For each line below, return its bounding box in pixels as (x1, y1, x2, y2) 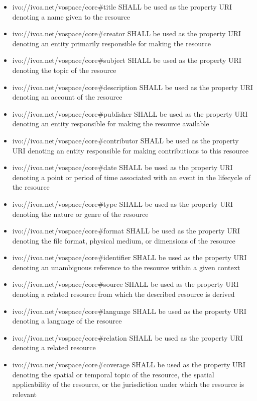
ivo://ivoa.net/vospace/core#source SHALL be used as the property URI (12, 279, 239, 289)
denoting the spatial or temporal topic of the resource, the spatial (12, 369, 214, 379)
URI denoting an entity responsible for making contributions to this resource (12, 145, 248, 155)
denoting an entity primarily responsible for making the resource (12, 38, 211, 48)
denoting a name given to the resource (12, 11, 131, 22)
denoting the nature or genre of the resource (12, 208, 149, 219)
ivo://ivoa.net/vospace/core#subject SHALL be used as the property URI (12, 55, 241, 65)
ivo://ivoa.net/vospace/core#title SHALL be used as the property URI (12, 2, 232, 12)
